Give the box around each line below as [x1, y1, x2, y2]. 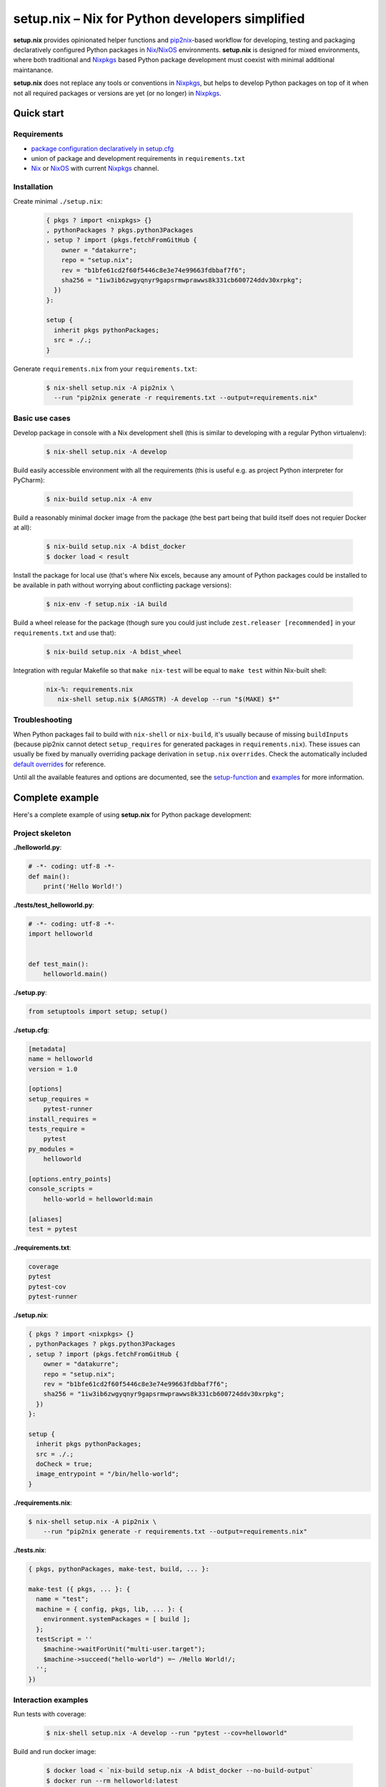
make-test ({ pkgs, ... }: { [28, 1585, 131, 1593]
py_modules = [28, 1144, 74, 1153]
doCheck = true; [36, 1460, 93, 1468]
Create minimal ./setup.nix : [13, 197, 103, 205]
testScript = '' [36, 1635, 93, 1643]
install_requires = [28, 1115, 96, 1123]
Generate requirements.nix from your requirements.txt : [13, 365, 197, 373]
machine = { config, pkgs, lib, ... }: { [36, 1605, 184, 1613]
